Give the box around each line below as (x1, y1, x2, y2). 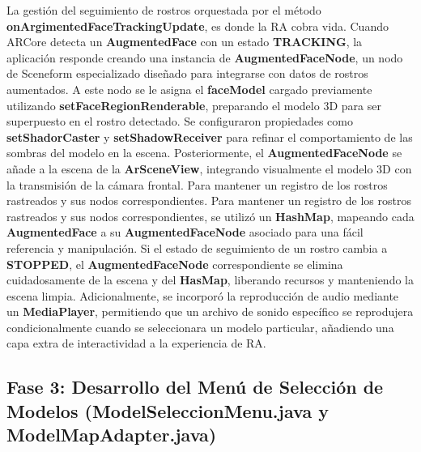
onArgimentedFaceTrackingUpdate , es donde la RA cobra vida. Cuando (6, 17, 389, 34)
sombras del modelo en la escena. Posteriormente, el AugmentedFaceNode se (6, 144, 402, 161)
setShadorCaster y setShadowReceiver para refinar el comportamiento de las (6, 128, 413, 145)
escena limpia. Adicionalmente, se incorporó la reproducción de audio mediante (6, 287, 399, 304)
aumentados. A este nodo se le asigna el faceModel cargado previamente (6, 80, 372, 97)
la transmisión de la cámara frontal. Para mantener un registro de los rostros (6, 176, 388, 193)
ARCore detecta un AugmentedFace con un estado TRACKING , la (6, 33, 363, 50)
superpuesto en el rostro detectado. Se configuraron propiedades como (6, 113, 353, 130)
